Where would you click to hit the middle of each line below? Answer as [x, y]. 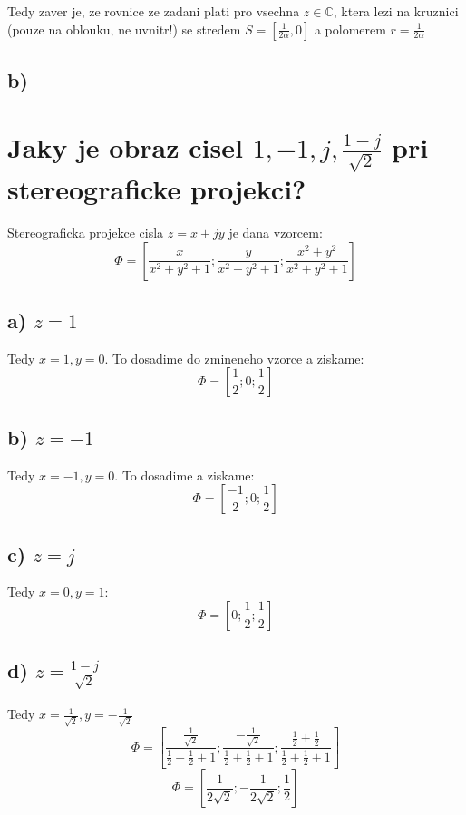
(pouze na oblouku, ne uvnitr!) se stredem [124, 29]
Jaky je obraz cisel [125, 146]
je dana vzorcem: [276, 232]
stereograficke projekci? [157, 189]
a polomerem [350, 29]
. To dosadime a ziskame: [184, 475]
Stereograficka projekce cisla [86, 232]
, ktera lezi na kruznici [396, 11]
